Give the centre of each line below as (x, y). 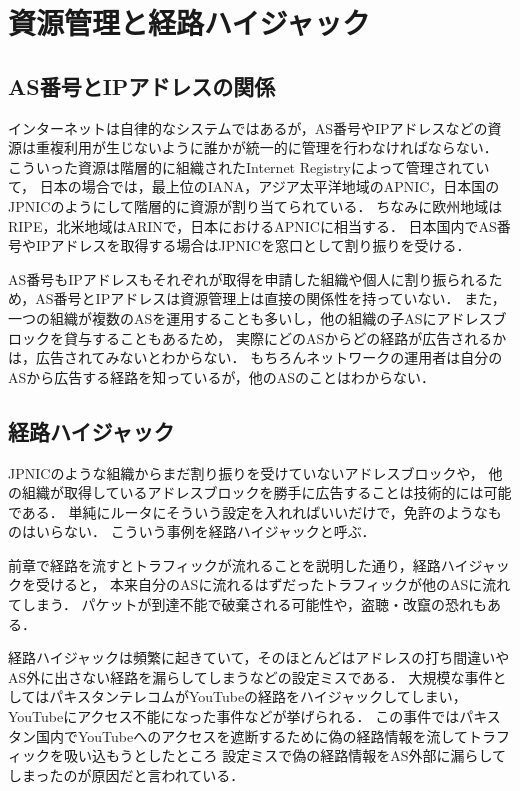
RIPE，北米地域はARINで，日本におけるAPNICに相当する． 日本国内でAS (252, 225)
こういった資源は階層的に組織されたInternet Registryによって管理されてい (249, 166)
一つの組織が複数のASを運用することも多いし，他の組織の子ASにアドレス (250, 317)
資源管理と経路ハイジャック (189, 22)
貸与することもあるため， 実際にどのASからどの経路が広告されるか (285, 337)
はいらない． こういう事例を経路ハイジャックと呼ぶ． (198, 531)
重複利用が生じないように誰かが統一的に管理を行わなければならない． (266, 147)
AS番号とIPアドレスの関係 (142, 85)
